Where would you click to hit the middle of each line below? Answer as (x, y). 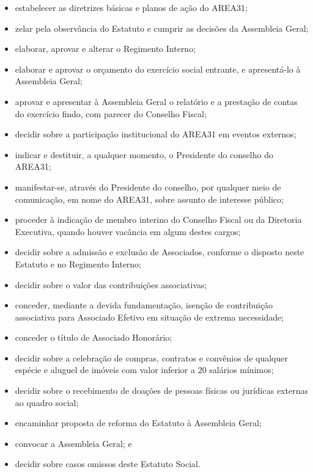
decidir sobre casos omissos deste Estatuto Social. (108, 464)
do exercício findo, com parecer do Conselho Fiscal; (111, 113)
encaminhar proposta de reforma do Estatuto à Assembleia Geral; (138, 423)
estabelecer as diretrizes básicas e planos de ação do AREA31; (131, 7)
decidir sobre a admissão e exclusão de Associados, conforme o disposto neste (160, 252)
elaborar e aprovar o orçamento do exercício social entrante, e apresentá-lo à (158, 69)
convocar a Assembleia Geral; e (73, 443)
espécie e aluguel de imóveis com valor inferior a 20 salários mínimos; (144, 370)
